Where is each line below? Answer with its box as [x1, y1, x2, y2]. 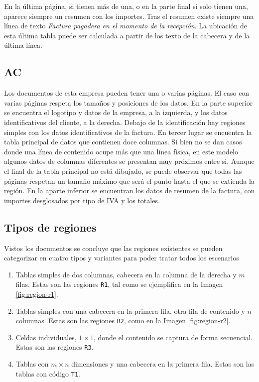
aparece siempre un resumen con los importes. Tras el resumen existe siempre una [4, 10, 254, 21]
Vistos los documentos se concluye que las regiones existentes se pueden [4, 243, 223, 253]
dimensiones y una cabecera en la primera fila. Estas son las [71, 359, 255, 369]
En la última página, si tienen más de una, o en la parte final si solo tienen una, [4, 1, 248, 11]
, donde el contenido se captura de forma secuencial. [93, 332, 253, 342]
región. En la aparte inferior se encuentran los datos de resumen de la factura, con [4, 185, 255, 196]
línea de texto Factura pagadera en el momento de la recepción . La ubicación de [4, 20, 247, 31]
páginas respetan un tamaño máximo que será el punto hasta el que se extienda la [4, 175, 255, 186]
